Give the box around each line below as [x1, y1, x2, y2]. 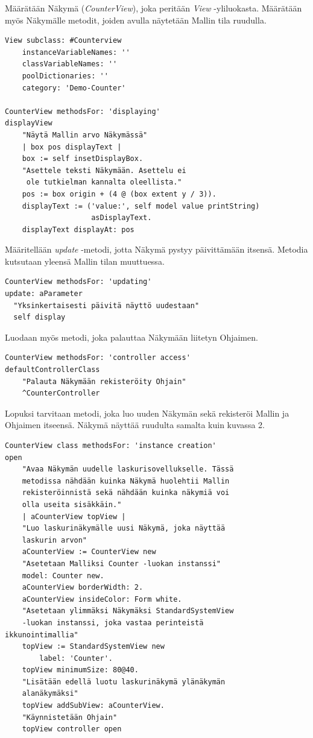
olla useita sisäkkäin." [22, 500, 122, 509]
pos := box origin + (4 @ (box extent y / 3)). [22, 189, 217, 198]
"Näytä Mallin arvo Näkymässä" [22, 130, 148, 139]
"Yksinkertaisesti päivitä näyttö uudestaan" [13, 301, 200, 310]
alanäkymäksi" [22, 689, 78, 698]
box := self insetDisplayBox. [22, 154, 144, 163]
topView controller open [22, 725, 122, 734]
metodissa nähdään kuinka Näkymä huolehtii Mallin [22, 476, 230, 485]
